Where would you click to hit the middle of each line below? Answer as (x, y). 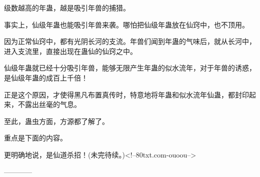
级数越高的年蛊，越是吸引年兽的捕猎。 (67, 7)
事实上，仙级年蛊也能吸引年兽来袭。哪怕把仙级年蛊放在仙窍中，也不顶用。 (126, 24)
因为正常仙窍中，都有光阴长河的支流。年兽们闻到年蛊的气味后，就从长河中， (130, 41)
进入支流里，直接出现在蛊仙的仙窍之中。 (70, 51)
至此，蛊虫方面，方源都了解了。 (56, 121)
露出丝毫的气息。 (53, 104)
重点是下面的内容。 (35, 138)
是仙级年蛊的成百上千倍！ (46, 77)
